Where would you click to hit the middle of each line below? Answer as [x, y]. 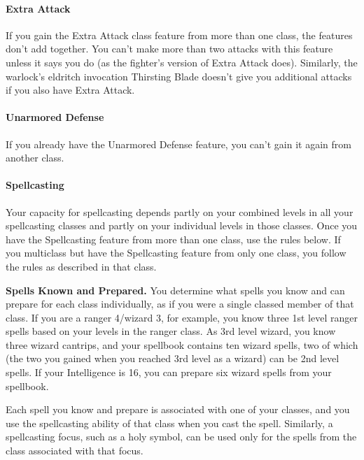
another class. [35, 158]
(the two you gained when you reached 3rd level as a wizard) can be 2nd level [173, 358]
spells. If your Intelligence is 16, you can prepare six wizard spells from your [169, 372]
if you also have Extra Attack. [70, 90]
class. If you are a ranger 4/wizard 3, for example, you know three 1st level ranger [182, 317]
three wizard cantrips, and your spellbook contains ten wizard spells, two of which [182, 344]
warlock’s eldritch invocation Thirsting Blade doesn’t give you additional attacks [179, 76]
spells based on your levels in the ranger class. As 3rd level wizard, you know [171, 331]
